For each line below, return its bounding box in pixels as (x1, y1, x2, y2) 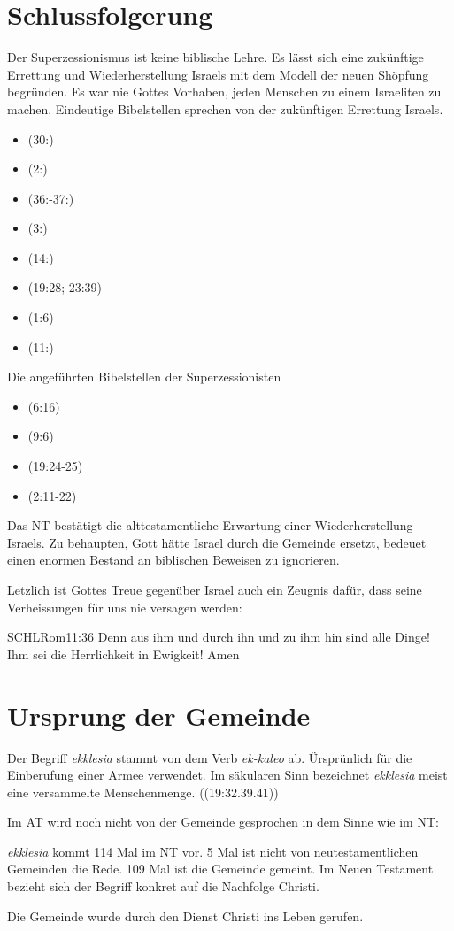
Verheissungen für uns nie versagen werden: (7, 597, 242, 616)
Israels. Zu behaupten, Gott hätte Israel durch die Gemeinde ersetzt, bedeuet (7, 533, 427, 551)
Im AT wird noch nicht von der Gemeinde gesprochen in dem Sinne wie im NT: (7, 812, 439, 831)
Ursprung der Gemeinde (7, 696, 311, 733)
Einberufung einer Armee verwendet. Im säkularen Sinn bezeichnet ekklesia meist (7, 766, 448, 784)
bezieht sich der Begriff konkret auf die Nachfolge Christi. (7, 877, 319, 896)
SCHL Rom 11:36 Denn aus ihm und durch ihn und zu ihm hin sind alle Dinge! (7, 627, 430, 646)
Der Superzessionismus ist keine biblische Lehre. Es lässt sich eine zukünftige (7, 48, 424, 66)
